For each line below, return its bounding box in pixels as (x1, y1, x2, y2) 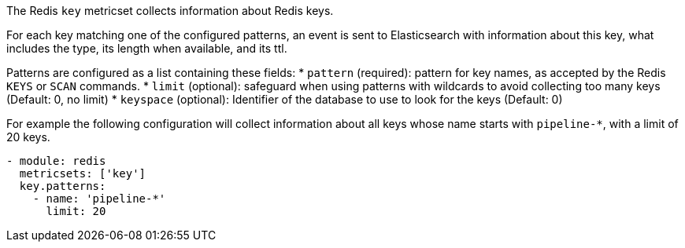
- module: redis (6, 155, 106, 167)
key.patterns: (19, 180, 106, 192)
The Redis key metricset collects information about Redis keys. (6, 4, 334, 17)
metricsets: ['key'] (19, 167, 146, 180)
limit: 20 (46, 205, 106, 217)
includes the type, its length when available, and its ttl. (6, 42, 287, 55)
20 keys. (6, 130, 50, 144)
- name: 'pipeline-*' (32, 192, 166, 205)
